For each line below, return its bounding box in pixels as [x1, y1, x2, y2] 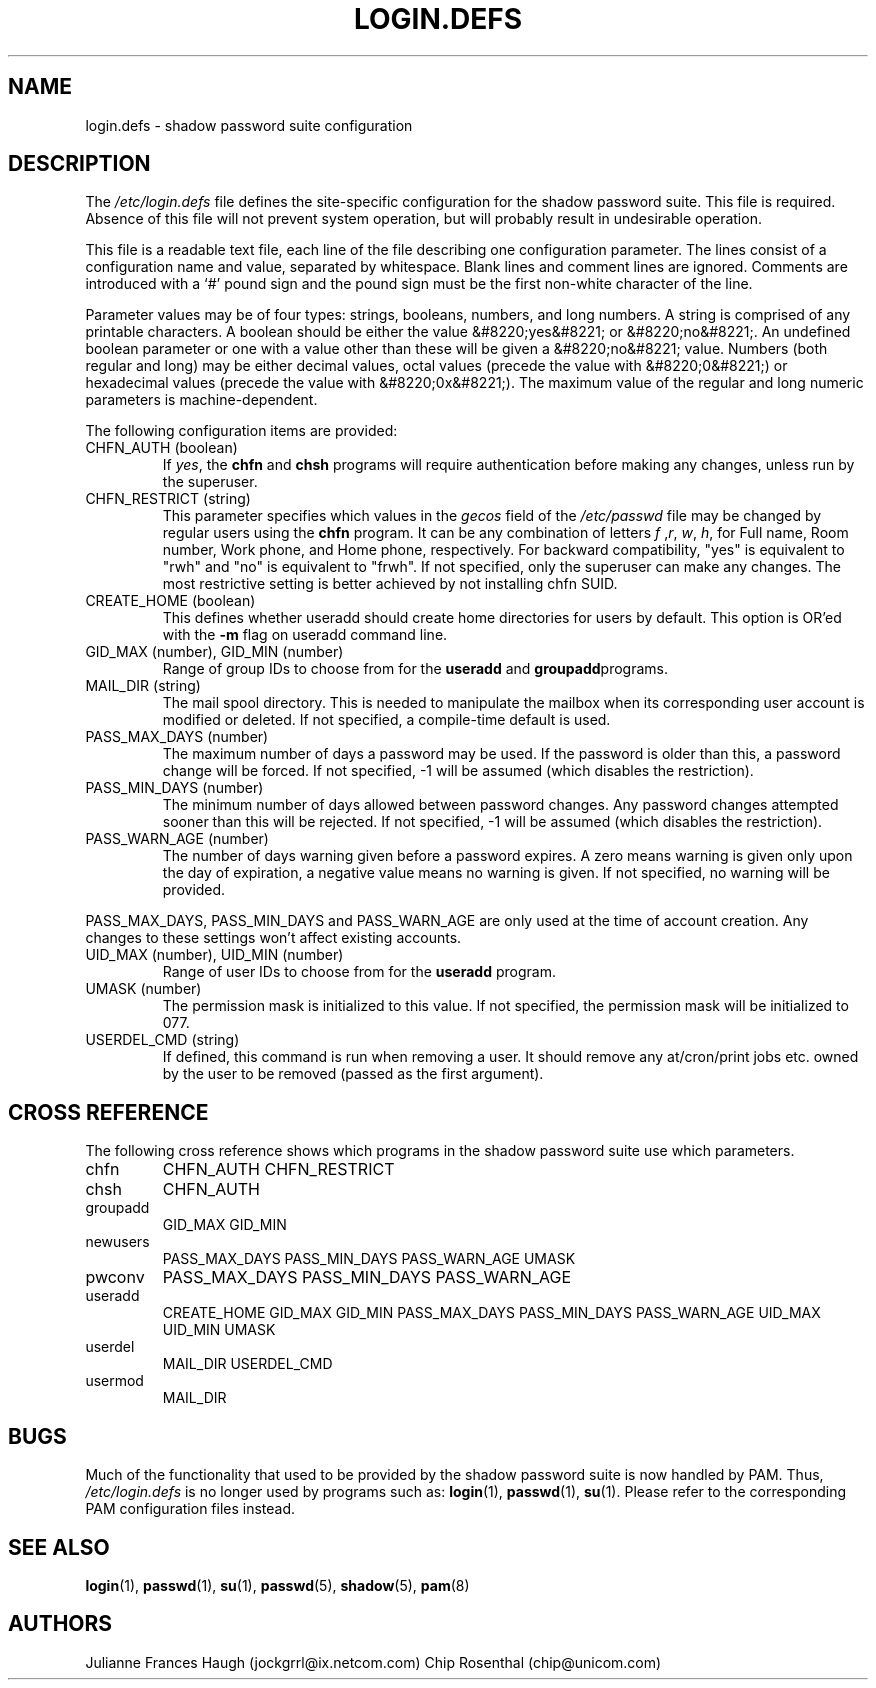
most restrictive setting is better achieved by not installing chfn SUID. [162, 575, 618, 593]
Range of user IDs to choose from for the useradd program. [162, 963, 556, 981]
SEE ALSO [8, 1534, 110, 1560]
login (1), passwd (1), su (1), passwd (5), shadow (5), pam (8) [85, 1576, 470, 1594]
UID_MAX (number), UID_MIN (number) [85, 946, 344, 964]
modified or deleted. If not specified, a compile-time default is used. [162, 711, 611, 729]
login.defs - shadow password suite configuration [85, 116, 413, 134]
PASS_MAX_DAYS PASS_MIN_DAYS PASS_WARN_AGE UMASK [162, 1250, 576, 1268]
